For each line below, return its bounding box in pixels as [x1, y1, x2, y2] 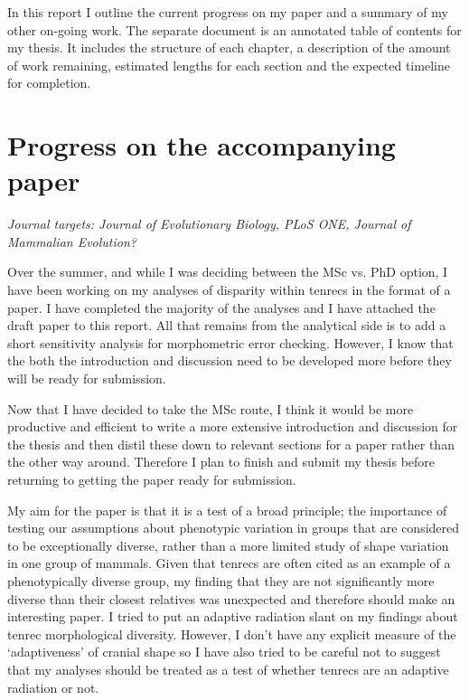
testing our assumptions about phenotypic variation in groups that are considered [7, 518, 460, 537]
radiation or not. [7, 677, 99, 696]
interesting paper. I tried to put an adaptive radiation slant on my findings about [7, 607, 458, 626]
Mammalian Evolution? [7, 232, 136, 251]
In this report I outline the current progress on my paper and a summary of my [7, 3, 448, 21]
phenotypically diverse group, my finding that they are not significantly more [7, 571, 435, 590]
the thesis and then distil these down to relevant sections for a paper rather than [7, 434, 455, 453]
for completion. [7, 73, 91, 92]
